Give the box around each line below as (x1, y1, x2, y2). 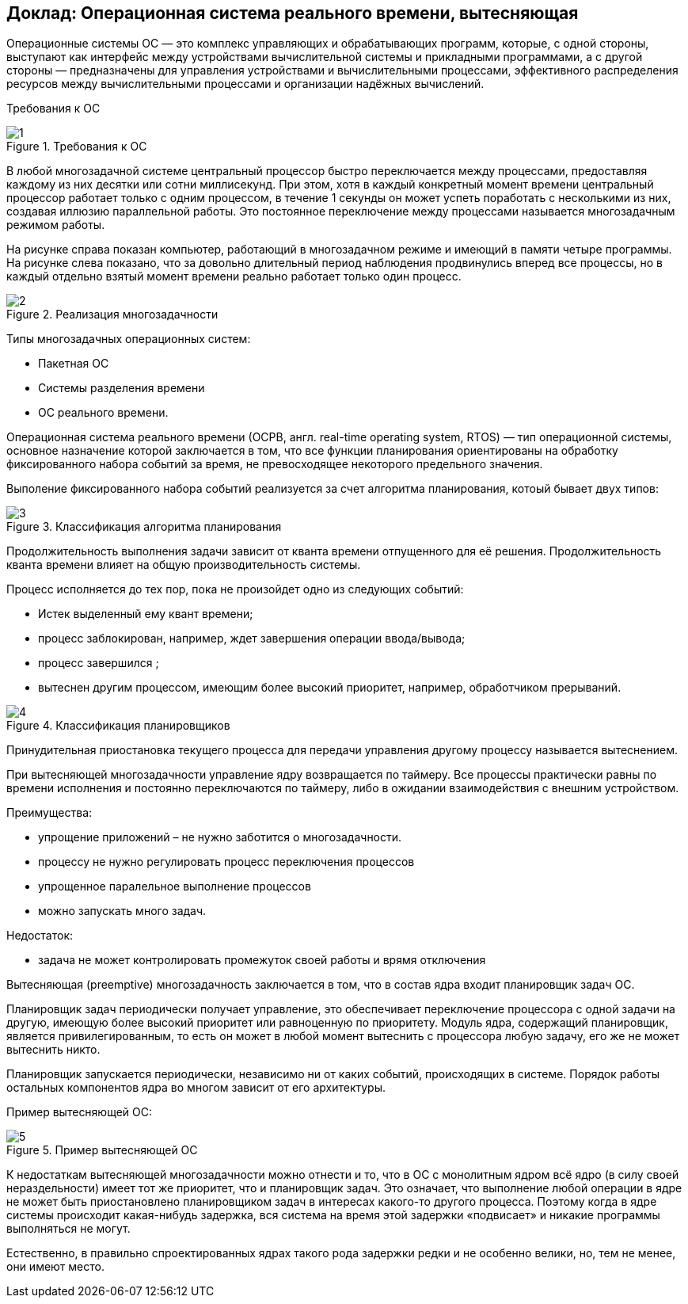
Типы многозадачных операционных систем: (6, 332, 251, 346)
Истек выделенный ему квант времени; (38, 607, 253, 621)
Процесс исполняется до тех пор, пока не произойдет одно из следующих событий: (6, 582, 464, 597)
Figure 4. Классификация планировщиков (6, 719, 230, 733)
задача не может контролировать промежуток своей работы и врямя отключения (38, 953, 486, 967)
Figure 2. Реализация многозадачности (6, 307, 219, 322)
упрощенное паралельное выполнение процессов (38, 879, 311, 894)
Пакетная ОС (38, 357, 109, 371)
